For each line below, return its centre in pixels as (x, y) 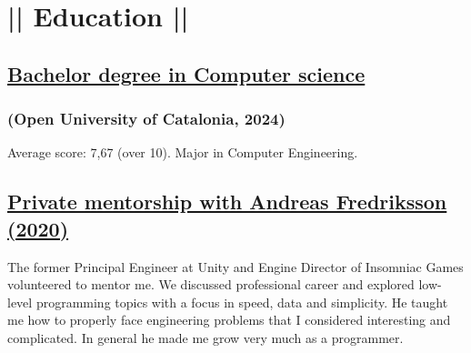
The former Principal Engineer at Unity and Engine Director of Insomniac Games (235, 266)
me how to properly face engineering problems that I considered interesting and (229, 320)
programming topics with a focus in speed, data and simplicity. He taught (242, 302)
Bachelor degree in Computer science (186, 73)
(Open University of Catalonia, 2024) (146, 119)
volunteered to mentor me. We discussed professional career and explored (211, 284)
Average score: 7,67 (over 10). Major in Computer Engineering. (183, 152)
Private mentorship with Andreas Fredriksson (227, 202)
